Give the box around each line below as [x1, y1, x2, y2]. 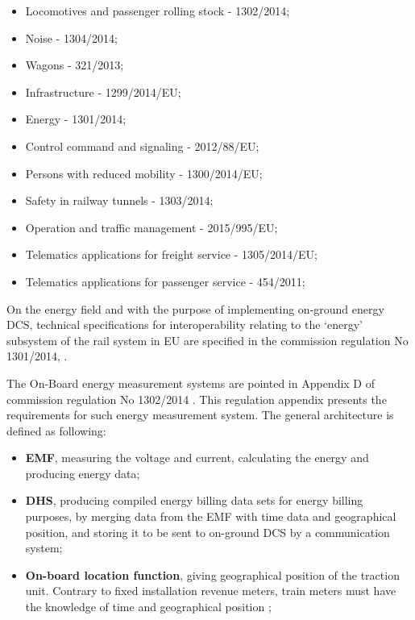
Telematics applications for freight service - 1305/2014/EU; [25, 246, 317, 263]
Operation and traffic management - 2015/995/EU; [25, 218, 278, 235]
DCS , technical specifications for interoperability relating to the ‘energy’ [6, 316, 363, 333]
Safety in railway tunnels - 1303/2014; [25, 192, 214, 209]
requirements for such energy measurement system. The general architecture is [6, 406, 394, 423]
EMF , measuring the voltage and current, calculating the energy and [25, 449, 369, 466]
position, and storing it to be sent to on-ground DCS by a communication [25, 523, 390, 540]
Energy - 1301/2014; [25, 110, 127, 127]
